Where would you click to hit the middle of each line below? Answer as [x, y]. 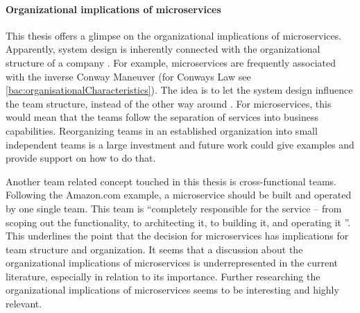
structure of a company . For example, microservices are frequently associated [171, 62]
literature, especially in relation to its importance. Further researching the [163, 276]
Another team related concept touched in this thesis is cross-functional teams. [171, 181]
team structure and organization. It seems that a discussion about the [154, 249]
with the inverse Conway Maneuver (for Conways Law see [128, 76]
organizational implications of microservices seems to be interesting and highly [172, 290]
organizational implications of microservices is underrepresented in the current [172, 263]
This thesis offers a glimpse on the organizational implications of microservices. [174, 35]
